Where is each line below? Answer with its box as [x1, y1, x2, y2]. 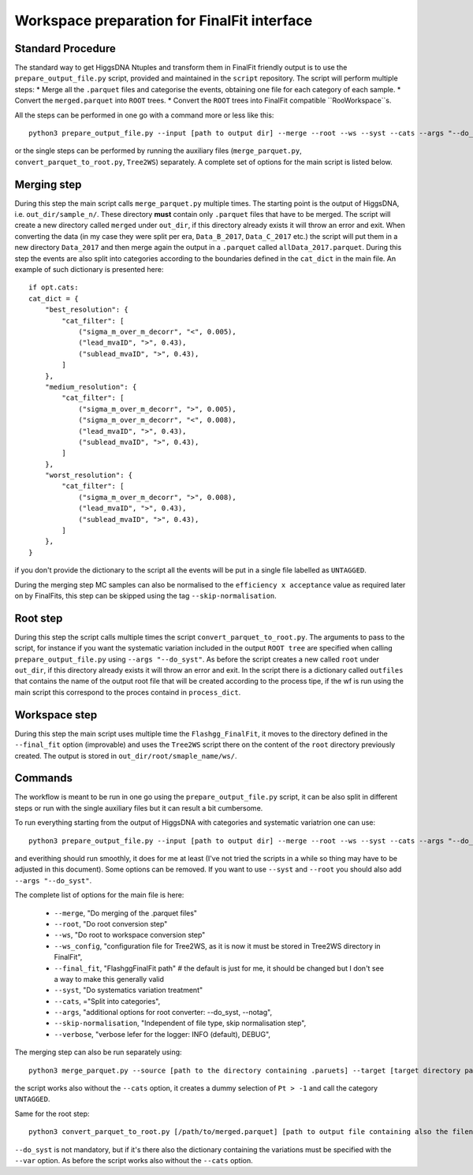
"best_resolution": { [44, 305, 129, 315]
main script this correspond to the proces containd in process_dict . [14, 687, 241, 697]
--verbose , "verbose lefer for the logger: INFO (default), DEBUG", [54, 1029, 271, 1039]
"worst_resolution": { [44, 471, 133, 480]
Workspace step [14, 708, 98, 722]
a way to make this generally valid [54, 974, 165, 983]
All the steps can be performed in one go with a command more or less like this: [14, 110, 274, 120]
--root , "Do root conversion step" [54, 919, 168, 928]
